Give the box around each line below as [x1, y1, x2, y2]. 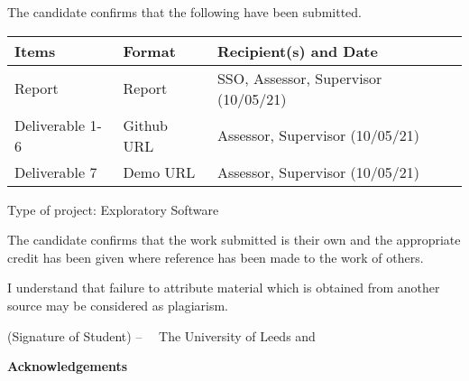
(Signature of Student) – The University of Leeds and [7, 326, 316, 345]
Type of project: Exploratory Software [7, 200, 219, 218]
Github [123, 114, 169, 135]
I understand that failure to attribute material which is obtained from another [7, 278, 440, 297]
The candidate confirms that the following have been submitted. [7, 3, 362, 21]
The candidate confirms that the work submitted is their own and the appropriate [7, 230, 461, 249]
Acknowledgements [7, 357, 128, 376]
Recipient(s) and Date [216, 40, 378, 61]
